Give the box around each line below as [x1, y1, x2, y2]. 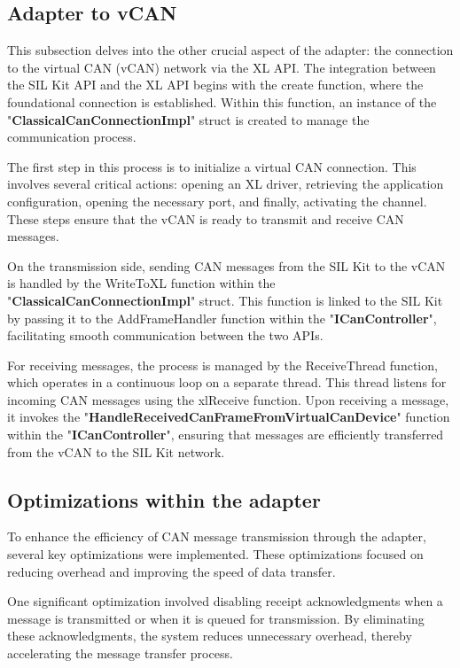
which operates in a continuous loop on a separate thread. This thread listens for [7, 373, 447, 392]
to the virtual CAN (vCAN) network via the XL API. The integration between [7, 58, 436, 76]
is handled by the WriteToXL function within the [7, 274, 276, 292]
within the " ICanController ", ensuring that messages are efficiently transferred [7, 425, 444, 444]
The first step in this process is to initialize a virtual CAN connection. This [7, 157, 417, 175]
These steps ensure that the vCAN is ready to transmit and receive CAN [7, 209, 404, 228]
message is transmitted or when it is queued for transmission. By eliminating [7, 609, 425, 627]
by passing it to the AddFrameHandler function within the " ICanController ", [7, 308, 437, 327]
